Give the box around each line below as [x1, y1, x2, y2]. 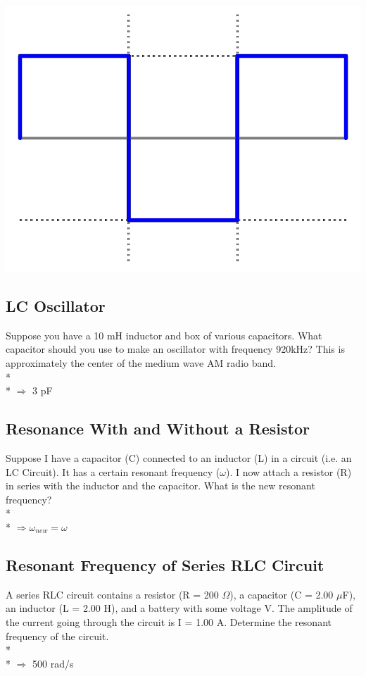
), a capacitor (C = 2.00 [229, 587, 334, 601]
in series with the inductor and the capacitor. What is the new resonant [6, 478, 315, 493]
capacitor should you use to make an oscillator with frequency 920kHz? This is [6, 342, 345, 356]
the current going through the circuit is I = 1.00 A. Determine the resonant [6, 614, 332, 629]
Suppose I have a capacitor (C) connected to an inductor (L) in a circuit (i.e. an [6, 450, 352, 465]
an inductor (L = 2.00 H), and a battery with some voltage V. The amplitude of [6, 601, 353, 615]
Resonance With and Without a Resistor [6, 418, 310, 439]
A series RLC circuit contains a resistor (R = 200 [6, 587, 219, 601]
